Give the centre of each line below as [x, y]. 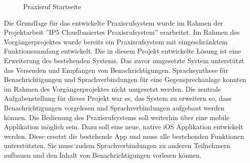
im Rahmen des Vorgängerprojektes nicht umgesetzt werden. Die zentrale [112, 88]
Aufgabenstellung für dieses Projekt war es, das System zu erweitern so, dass [118, 98]
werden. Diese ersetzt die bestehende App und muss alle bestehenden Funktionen [124, 136]
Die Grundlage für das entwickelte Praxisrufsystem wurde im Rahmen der [114, 22]
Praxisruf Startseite [52, 6]
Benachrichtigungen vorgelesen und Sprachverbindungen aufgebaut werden [114, 107]
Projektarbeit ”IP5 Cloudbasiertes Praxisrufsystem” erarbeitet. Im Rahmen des [122, 32]
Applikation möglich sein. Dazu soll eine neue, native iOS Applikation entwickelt [124, 127]
